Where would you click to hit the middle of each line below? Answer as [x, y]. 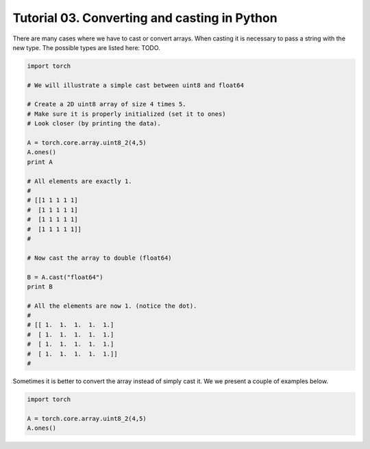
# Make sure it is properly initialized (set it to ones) [126, 114]
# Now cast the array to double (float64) [99, 258]
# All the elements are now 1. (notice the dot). [112, 306]
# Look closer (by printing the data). [94, 124]
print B [40, 287]
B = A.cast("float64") [65, 277]
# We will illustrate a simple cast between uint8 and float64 [136, 85]
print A [40, 162]
